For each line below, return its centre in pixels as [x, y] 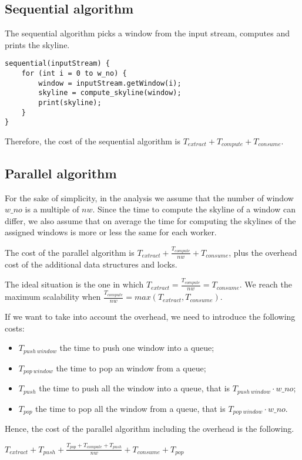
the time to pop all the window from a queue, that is [130, 408]
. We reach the [266, 284]
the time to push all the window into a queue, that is [135, 388]
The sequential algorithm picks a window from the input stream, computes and [147, 33]
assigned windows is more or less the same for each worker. [111, 232]
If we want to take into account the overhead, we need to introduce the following [150, 316]
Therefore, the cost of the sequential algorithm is [93, 141]
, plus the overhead [263, 252]
